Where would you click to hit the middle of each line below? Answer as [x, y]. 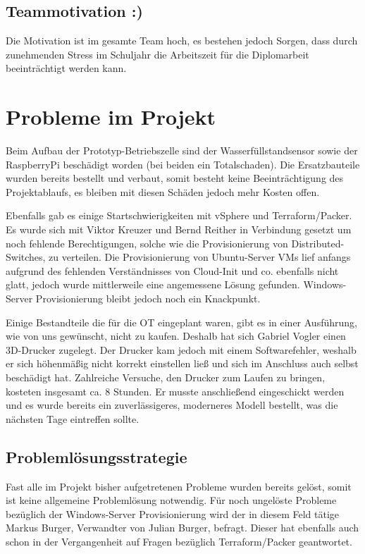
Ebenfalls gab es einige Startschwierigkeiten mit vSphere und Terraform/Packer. [179, 215]
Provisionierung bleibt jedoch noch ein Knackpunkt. [148, 298]
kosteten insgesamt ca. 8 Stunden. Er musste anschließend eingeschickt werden [175, 391]
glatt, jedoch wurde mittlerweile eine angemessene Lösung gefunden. [153, 284]
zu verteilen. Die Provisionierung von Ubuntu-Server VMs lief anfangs [200, 257]
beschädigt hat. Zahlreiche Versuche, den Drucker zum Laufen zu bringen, [166, 377]
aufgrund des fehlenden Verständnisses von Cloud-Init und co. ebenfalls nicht [172, 270]
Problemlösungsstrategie [97, 456]
